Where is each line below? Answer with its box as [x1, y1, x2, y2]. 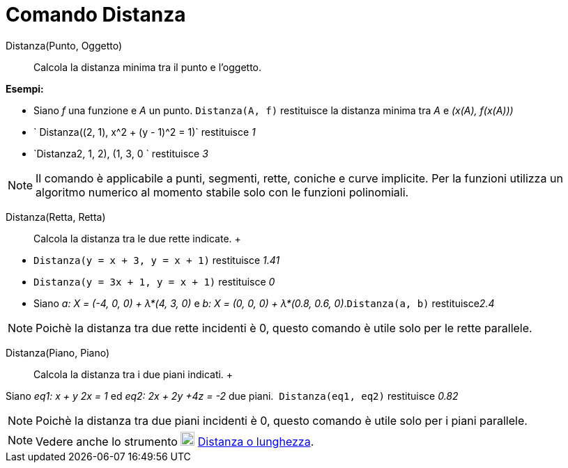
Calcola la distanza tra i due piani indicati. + [33, 368, 233, 380]
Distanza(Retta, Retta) [6, 210, 106, 223]
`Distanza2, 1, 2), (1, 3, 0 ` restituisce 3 [33, 147, 208, 159]
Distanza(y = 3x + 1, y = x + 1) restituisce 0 [33, 275, 275, 288]
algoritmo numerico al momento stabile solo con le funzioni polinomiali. [36, 185, 409, 199]
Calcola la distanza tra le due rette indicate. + [33, 232, 241, 244]
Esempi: [6, 82, 44, 95]
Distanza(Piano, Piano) [6, 346, 110, 359]
